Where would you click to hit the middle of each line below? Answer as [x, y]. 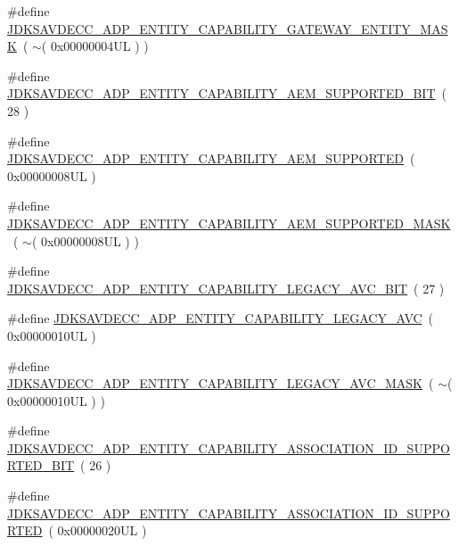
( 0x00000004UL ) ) [95, 46]
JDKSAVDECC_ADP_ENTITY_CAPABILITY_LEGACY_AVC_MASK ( [221, 383]
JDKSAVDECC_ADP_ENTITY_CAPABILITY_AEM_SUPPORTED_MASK [229, 223]
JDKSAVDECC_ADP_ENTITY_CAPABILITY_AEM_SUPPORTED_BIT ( [227, 93]
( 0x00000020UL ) [98, 530]
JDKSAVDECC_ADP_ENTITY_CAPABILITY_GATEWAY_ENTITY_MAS [228, 28]
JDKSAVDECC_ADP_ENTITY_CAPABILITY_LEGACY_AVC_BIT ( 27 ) [226, 288]
